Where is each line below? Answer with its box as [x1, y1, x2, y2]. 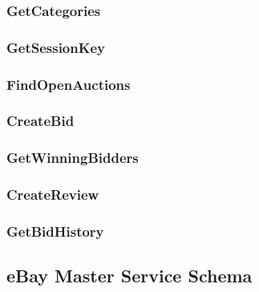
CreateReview [6, 185, 99, 205]
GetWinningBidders [6, 148, 139, 168]
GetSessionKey [6, 37, 106, 57]
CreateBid [6, 111, 75, 131]
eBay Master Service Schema [6, 263, 253, 288]
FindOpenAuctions [6, 74, 131, 94]
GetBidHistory [6, 221, 104, 241]
